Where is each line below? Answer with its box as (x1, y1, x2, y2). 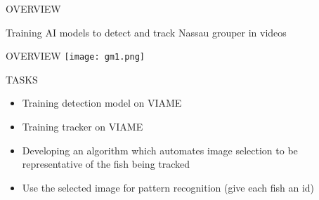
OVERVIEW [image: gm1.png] (6, 48, 145, 63)
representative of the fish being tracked (22, 156, 190, 171)
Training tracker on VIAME (22, 119, 143, 134)
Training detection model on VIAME (22, 95, 182, 110)
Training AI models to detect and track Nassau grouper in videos (6, 25, 287, 39)
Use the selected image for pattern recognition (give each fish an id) (22, 180, 315, 194)
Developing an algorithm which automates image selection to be (22, 142, 298, 157)
